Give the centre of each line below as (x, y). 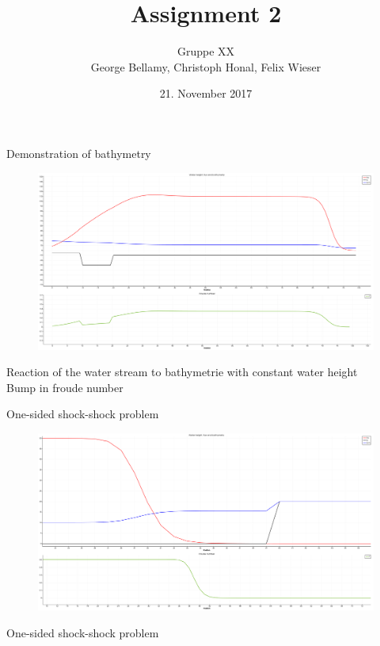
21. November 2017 (206, 93)
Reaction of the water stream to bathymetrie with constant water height (182, 372)
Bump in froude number (65, 387)
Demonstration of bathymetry (79, 153)
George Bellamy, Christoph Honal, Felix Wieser (206, 66)
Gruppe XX (206, 51)
